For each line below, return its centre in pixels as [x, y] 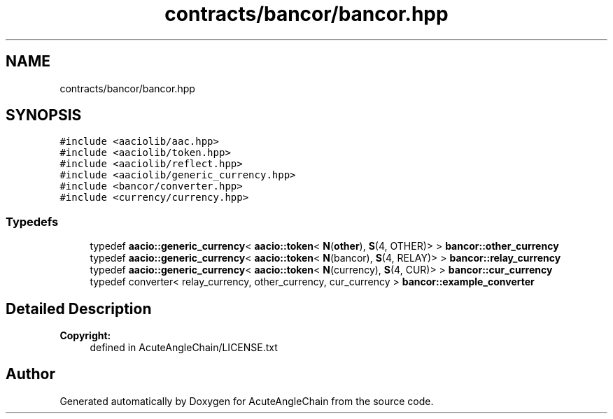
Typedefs [32, 221]
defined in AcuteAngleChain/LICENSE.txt [184, 348]
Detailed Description [79, 308]
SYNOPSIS [44, 115]
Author [30, 374]
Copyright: [85, 336]
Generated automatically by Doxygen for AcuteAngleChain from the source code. [247, 401]
